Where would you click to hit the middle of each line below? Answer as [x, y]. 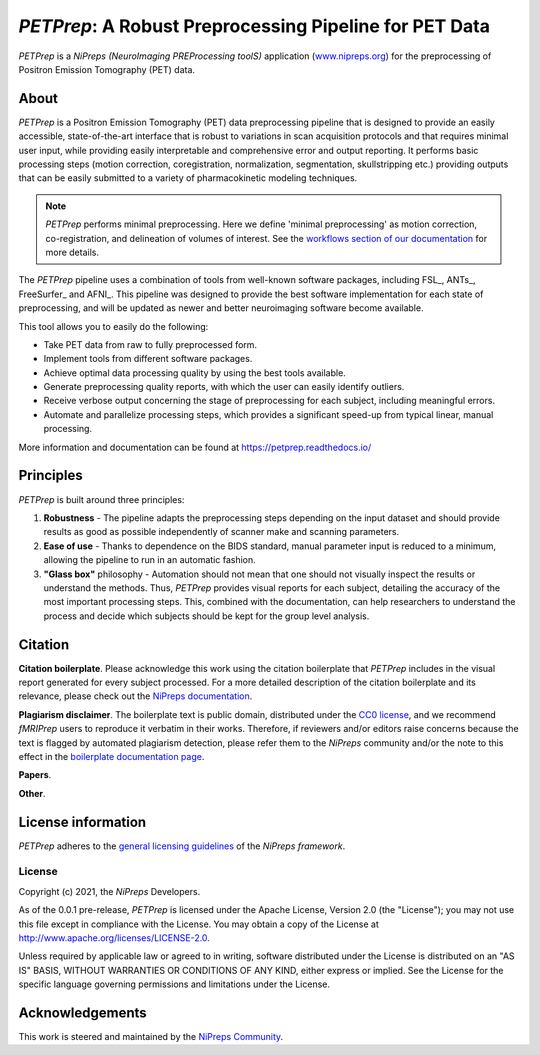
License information [82, 821]
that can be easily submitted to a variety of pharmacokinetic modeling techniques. [188, 178]
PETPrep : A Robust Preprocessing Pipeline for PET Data [254, 26]
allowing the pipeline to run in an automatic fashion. [150, 560]
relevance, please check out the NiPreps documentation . [135, 696]
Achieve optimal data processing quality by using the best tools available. [195, 372]
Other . [32, 793]
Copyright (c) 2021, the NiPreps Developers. [109, 891]
